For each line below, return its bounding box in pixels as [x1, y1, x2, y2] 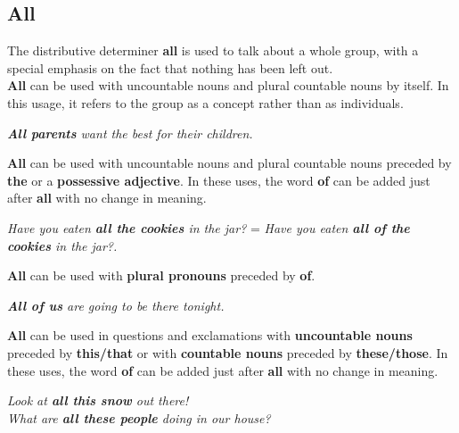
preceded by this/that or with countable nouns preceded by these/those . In [7, 343, 448, 362]
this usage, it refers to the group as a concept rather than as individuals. [7, 93, 404, 112]
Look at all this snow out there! [7, 391, 189, 410]
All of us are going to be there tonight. [7, 296, 225, 314]
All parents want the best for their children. [7, 123, 253, 142]
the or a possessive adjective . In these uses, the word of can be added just [7, 171, 430, 189]
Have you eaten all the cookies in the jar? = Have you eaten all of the [7, 218, 410, 237]
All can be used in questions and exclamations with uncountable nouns [7, 326, 413, 345]
